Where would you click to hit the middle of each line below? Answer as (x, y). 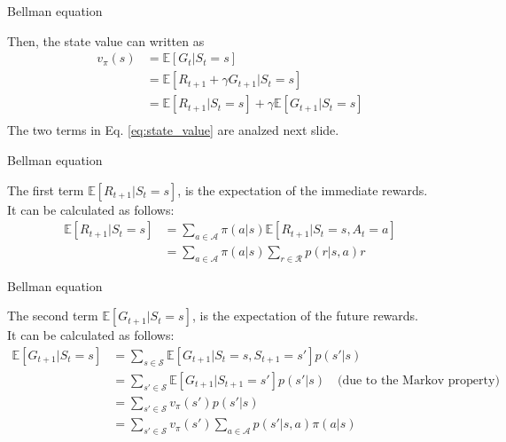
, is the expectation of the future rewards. (306, 316)
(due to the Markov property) (418, 380)
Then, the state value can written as (106, 40)
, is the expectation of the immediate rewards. (303, 189)
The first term (46, 189)
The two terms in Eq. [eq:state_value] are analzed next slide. (173, 130)
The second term (53, 316)
